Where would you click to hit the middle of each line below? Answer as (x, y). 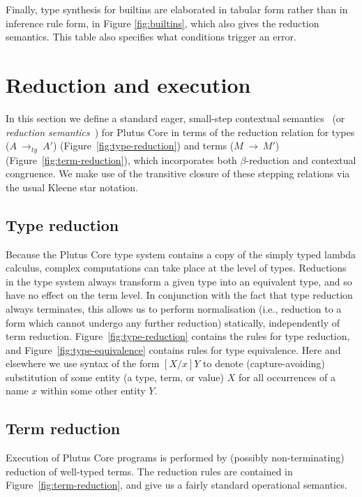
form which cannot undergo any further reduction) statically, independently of (173, 322)
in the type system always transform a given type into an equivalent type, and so (179, 281)
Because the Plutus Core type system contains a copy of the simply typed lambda (181, 254)
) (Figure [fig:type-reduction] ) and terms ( (143, 146)
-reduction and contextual (301, 160)
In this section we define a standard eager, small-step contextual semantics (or (175, 118)
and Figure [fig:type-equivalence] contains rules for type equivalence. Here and (173, 349)
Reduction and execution (128, 84)
